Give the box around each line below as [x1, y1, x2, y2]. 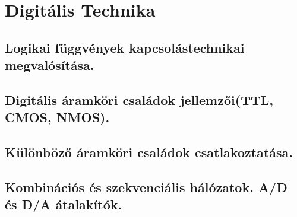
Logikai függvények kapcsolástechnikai [5, 38, 245, 56]
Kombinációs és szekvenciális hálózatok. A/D [5, 177, 287, 196]
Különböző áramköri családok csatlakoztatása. [5, 143, 293, 161]
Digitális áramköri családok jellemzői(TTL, [5, 90, 273, 108]
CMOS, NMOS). [5, 108, 110, 126]
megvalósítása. [5, 56, 94, 74]
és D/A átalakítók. [5, 195, 122, 213]
